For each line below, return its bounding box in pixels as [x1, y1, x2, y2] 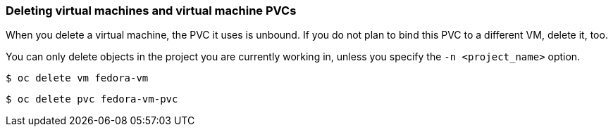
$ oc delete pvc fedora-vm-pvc [6, 93, 178, 105]
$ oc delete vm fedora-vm [6, 72, 149, 84]
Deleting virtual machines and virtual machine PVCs [6, 4, 297, 18]
